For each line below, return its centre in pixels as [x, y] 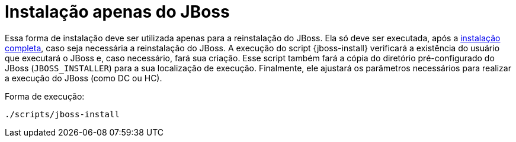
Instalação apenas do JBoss [117, 12]
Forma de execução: [45, 96]
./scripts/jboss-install [62, 114]
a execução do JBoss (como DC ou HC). [84, 78]
